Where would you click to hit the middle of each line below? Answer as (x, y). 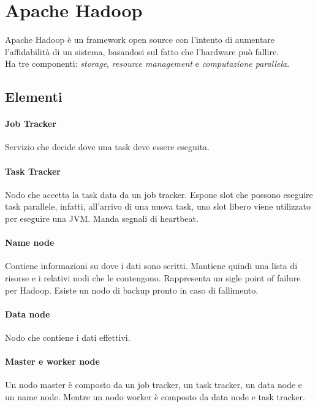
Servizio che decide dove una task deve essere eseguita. (107, 147)
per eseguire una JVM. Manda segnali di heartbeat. (102, 219)
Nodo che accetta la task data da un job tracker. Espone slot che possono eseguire (159, 194)
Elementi (34, 97)
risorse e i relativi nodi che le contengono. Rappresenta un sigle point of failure (153, 278)
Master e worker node (52, 361)
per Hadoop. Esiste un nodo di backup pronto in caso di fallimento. (132, 290)
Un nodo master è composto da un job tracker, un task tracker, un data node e (153, 385)
